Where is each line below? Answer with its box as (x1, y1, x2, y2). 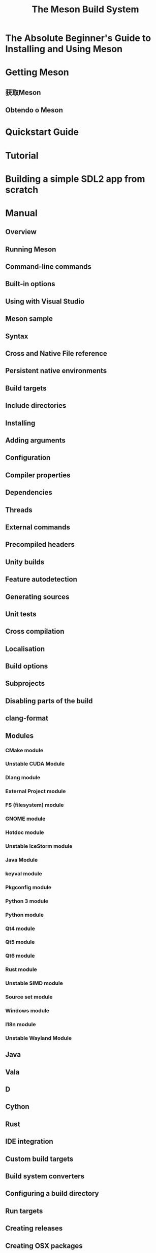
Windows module (5, 1007, 50, 1014)
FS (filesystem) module (5, 801, 64, 808)
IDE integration (5, 1137, 53, 1146)
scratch (5, 184, 39, 195)
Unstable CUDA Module (5, 760, 65, 768)
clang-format (5, 714, 48, 723)
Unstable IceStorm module (5, 843, 73, 849)
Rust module (5, 966, 37, 973)
